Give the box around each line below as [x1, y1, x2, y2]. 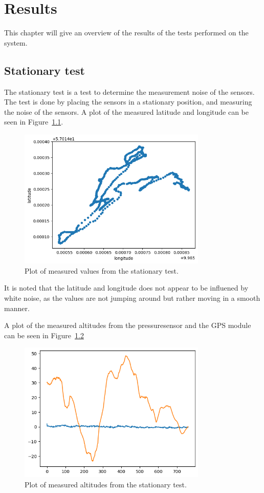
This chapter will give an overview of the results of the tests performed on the [4, 27, 249, 38]
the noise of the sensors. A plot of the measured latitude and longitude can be [4, 106, 249, 117]
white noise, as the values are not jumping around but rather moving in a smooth [4, 293, 260, 303]
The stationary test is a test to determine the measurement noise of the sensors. [4, 86, 255, 97]
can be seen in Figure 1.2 [4, 330, 84, 340]
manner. [4, 302, 30, 313]
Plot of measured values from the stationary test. [25, 265, 179, 276]
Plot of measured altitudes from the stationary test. [25, 479, 187, 489]
